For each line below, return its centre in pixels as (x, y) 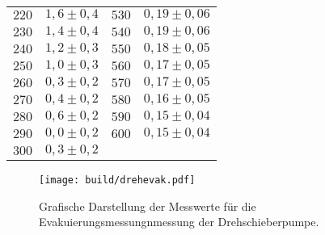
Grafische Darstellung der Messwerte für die (148, 206)
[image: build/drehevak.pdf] (117, 180)
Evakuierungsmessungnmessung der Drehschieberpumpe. (179, 222)
